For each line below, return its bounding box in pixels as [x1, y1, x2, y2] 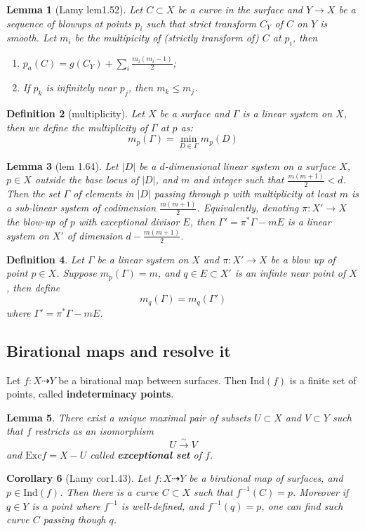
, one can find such [261, 498, 343, 513]
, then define [6, 280, 60, 294]
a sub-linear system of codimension [6, 200, 157, 215]
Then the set [6, 186, 60, 201]
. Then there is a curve [60, 484, 159, 499]
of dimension [67, 228, 123, 242]
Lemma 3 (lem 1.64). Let [6, 158, 119, 173]
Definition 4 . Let [6, 251, 84, 266]
